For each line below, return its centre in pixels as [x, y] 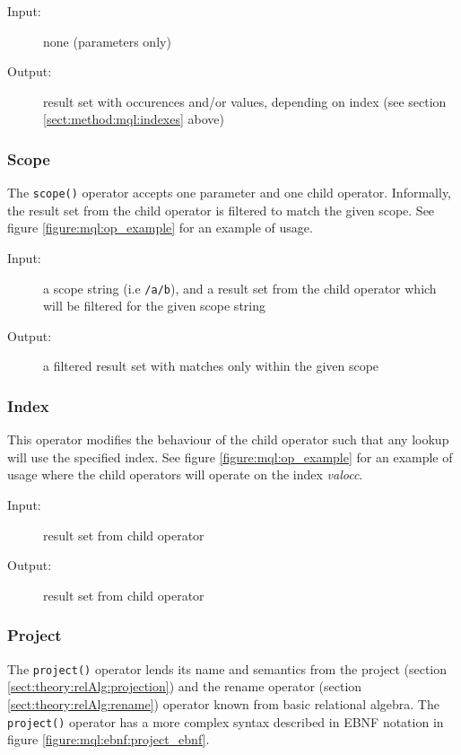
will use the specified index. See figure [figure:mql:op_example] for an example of [230, 457]
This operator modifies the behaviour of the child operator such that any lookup [228, 439]
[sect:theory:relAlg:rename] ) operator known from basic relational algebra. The [223, 703]
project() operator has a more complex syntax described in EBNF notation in [226, 721]
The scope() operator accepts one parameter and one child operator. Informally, [229, 193]
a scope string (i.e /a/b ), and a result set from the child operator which [240, 288]
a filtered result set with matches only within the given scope [211, 366]
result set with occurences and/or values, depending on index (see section [245, 101]
